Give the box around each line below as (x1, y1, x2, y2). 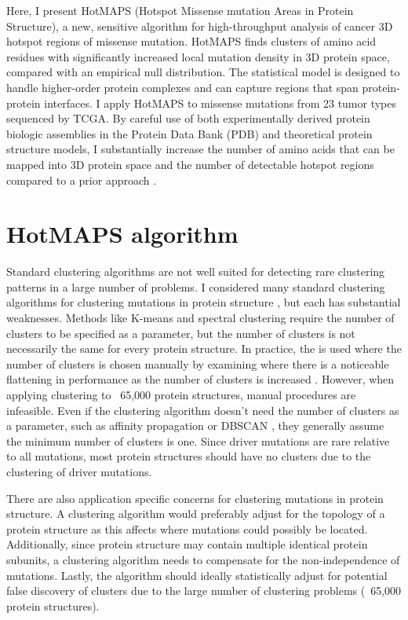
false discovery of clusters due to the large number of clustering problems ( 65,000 (6, 582, 402, 599)
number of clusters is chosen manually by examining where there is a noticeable (6, 355, 389, 372)
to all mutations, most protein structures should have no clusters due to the (6, 448, 371, 464)
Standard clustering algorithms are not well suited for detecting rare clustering (6, 263, 385, 280)
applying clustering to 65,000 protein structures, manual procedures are (6, 387, 356, 402)
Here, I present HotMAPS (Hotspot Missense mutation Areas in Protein (6, 2, 354, 18)
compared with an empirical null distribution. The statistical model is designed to (6, 64, 400, 80)
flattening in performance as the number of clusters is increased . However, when (6, 371, 395, 387)
